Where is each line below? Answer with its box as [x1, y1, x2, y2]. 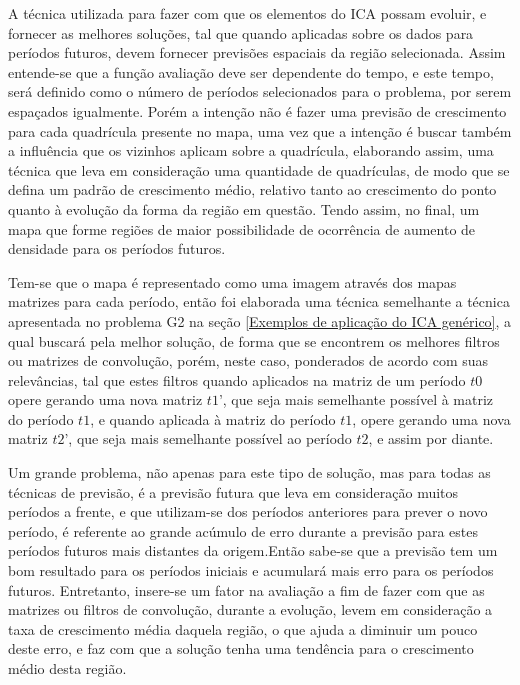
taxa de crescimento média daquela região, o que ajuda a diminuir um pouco [8, 618, 478, 639]
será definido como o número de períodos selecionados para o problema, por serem [8, 81, 512, 102]
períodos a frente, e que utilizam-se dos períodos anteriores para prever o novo [8, 501, 488, 522]
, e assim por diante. [368, 428, 494, 449]
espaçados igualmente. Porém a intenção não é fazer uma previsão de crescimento [8, 100, 507, 121]
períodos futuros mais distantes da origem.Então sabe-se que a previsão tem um [8, 540, 498, 561]
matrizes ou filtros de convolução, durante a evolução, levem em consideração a [8, 599, 493, 620]
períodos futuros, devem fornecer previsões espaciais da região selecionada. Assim [8, 42, 506, 63]
